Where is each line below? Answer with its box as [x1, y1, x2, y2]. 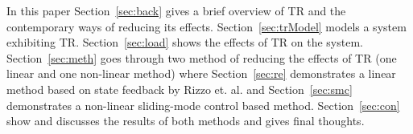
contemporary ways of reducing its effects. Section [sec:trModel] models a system [6, 18, 407, 35]
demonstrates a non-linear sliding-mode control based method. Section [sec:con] [6, 96, 400, 113]
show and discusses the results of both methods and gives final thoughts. [6, 112, 365, 129]
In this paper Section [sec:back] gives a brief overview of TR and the [6, 2, 346, 18]
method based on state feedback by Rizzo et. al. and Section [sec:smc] [6, 80, 353, 97]
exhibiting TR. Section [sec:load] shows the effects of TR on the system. [6, 34, 363, 51]
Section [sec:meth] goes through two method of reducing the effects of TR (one [6, 49, 397, 66]
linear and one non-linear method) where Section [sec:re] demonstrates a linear [6, 65, 396, 82]
